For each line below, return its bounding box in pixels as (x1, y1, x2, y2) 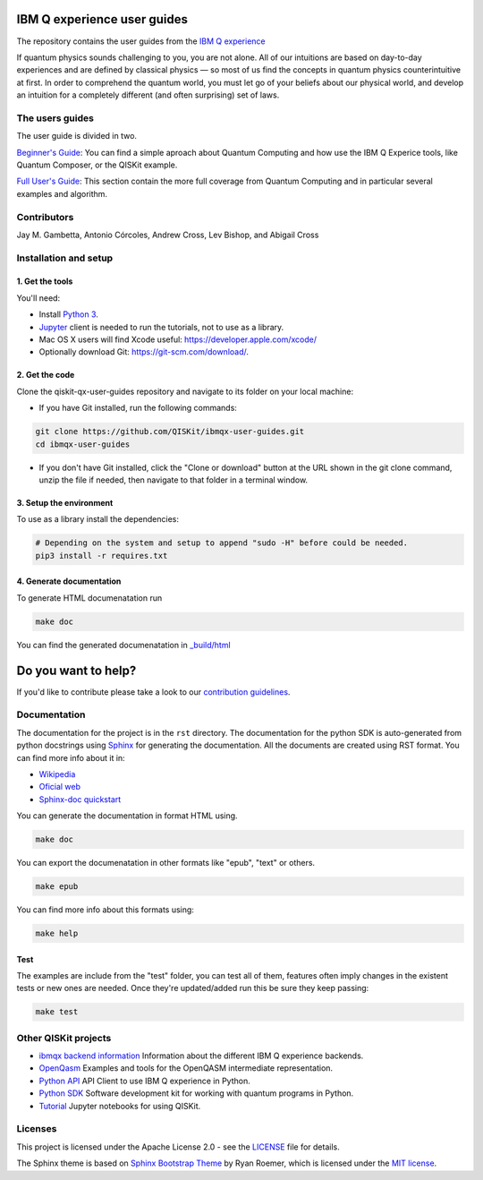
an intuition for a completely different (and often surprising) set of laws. (16, 90, 280, 100)
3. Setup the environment (16, 497, 114, 508)
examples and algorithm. (16, 188, 107, 199)
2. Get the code (16, 370, 75, 381)
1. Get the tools (16, 276, 73, 286)
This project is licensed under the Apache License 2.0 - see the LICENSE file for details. (16, 1142, 340, 1152)
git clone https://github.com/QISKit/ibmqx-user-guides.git (35, 426, 305, 437)
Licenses (16, 1123, 57, 1135)
